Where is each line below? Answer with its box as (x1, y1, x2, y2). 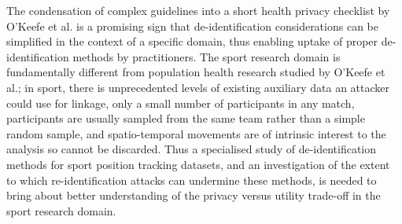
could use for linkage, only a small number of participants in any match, (6, 94, 355, 111)
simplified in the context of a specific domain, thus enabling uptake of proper (6, 33, 378, 50)
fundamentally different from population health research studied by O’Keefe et (6, 64, 385, 80)
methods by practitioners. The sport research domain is (72, 48, 341, 64)
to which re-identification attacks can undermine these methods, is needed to (6, 171, 377, 188)
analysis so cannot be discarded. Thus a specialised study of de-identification (6, 141, 377, 157)
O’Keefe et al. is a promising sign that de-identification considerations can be (6, 17, 378, 34)
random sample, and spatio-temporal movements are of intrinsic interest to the (6, 125, 386, 141)
